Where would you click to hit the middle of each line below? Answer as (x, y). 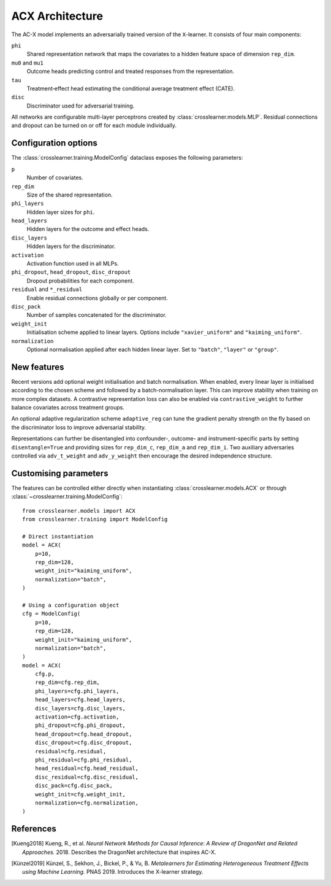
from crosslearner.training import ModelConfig (95, 519)
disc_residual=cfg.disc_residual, (87, 777)
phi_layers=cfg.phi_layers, (77, 691)
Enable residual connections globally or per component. (97, 298)
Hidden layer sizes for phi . (61, 212)
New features (38, 367)
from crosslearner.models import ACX (79, 511)
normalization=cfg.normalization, (87, 802)
